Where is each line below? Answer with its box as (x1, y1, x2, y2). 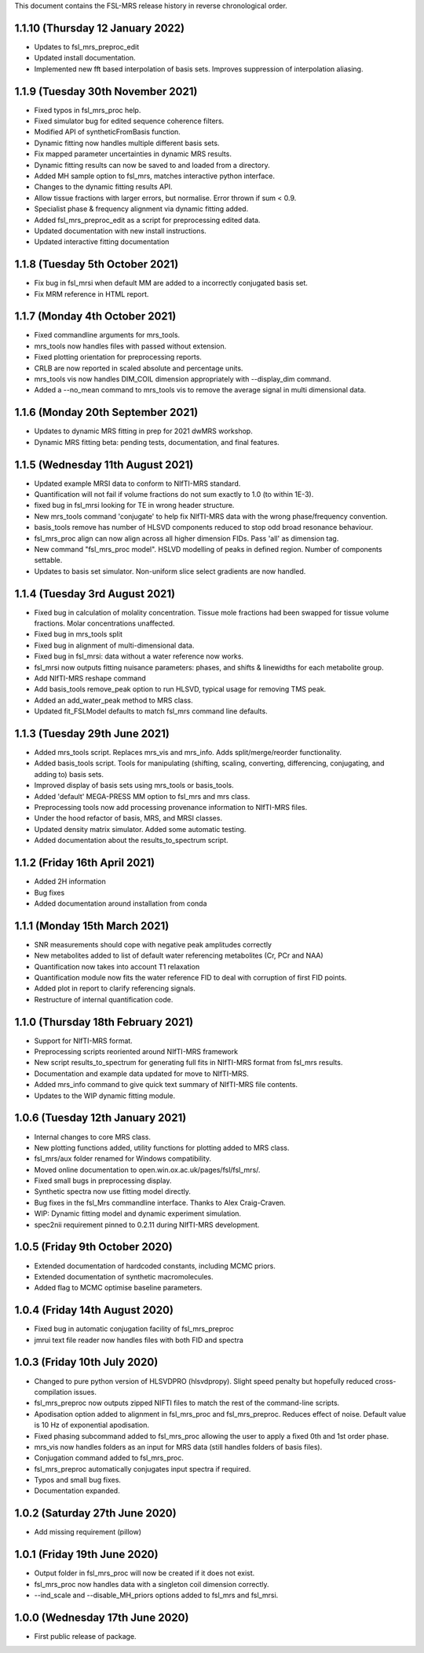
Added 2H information (34, 877, 106, 886)
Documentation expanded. (34, 1486, 121, 1495)
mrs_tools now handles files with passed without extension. (34, 341, 227, 351)
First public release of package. (34, 1631, 137, 1640)
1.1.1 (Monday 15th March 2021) (14, 919, 170, 932)
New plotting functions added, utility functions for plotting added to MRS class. (34, 1143, 290, 1152)
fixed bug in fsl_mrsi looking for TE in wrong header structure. (34, 501, 235, 510)
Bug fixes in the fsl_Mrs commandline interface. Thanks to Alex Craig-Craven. (34, 1198, 286, 1207)
